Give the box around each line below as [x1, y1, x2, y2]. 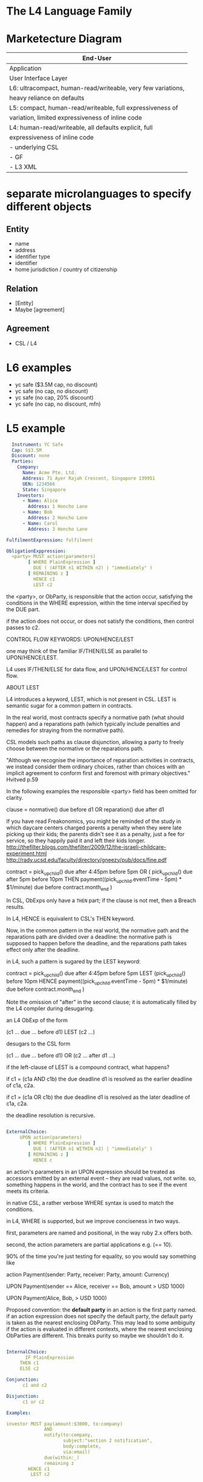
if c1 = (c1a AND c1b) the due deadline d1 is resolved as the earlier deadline [6, 1075, 193, 1083]
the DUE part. [6, 605, 40, 613]
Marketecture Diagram [6, 32, 122, 46]
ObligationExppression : [6, 548, 66, 554]
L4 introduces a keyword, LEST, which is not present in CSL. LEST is [6, 696, 176, 703]
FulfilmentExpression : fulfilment [6, 537, 94, 543]
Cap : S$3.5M [11, 447, 42, 453]
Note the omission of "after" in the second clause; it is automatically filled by [6, 999, 197, 1006]
